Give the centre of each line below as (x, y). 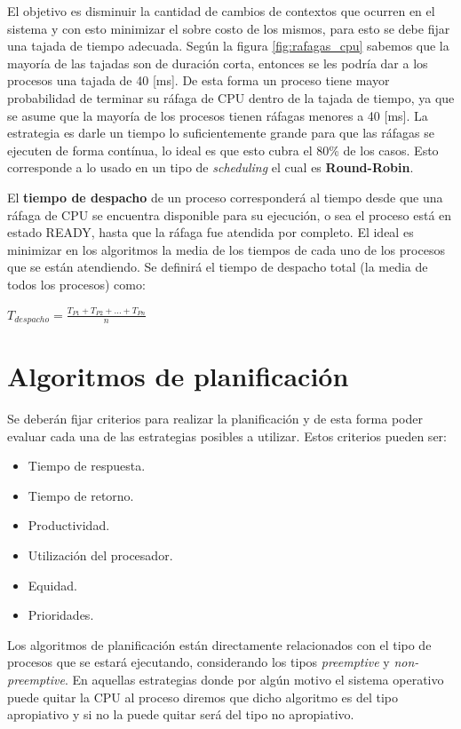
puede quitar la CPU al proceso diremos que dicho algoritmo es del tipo (203, 697)
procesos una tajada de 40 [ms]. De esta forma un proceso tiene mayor (199, 80)
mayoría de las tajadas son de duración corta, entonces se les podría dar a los (218, 63)
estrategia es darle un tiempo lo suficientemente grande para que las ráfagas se (221, 133)
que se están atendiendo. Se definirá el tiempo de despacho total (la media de (218, 267)
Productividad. (69, 525)
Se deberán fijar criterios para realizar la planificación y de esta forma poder (215, 419)
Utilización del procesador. (100, 555)
